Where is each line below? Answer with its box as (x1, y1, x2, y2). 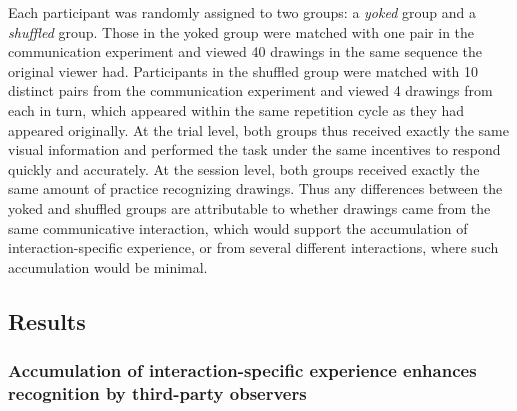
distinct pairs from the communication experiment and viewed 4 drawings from (8, 80, 493, 101)
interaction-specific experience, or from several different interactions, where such (8, 237, 499, 258)
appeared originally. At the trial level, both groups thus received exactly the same (8, 119, 509, 140)
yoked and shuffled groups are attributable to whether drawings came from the (8, 197, 491, 218)
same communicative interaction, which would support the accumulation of (8, 217, 468, 238)
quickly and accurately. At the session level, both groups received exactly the (8, 158, 480, 179)
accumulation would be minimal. (8, 256, 208, 277)
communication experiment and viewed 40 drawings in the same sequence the (8, 41, 482, 62)
